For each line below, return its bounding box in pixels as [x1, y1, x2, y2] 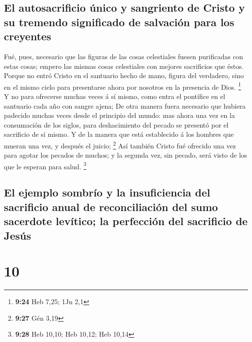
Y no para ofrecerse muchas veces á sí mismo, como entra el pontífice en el [4, 91, 225, 101]
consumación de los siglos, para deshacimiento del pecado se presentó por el [4, 119, 229, 130]
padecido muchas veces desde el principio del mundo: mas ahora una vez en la [4, 110, 235, 120]
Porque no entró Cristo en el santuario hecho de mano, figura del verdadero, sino [4, 70, 244, 81]
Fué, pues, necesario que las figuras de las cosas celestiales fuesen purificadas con [4, 51, 243, 61]
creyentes [4, 29, 51, 44]
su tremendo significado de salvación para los [4, 14, 235, 29]
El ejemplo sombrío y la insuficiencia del [4, 185, 210, 200]
